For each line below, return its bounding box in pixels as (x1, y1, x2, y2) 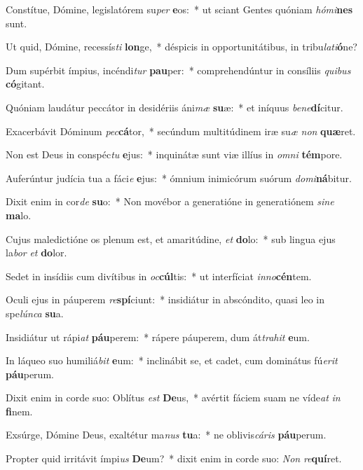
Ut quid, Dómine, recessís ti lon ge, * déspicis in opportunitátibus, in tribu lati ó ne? (6, 39, 357, 54)
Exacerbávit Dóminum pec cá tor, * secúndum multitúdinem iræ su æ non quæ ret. (6, 123, 356, 138)
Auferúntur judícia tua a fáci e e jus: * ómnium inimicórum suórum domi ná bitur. (6, 170, 352, 185)
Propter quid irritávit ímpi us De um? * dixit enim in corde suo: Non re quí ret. (6, 451, 342, 466)
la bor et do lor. (6, 245, 67, 260)
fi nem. (6, 403, 33, 418)
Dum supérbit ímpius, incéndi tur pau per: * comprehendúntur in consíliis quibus (6, 62, 351, 77)
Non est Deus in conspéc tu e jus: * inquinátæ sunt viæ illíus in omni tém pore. (6, 147, 343, 162)
